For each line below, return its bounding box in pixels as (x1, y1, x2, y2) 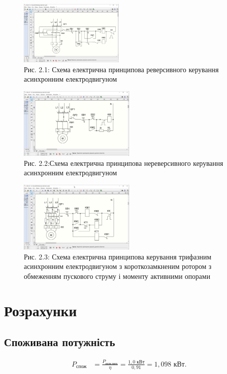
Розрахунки (4, 300, 77, 320)
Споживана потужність (4, 334, 115, 350)
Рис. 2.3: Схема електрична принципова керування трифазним (24, 251, 212, 261)
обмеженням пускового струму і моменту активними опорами (24, 270, 211, 281)
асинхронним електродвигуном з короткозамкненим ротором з (24, 261, 212, 271)
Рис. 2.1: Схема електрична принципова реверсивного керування (24, 64, 219, 74)
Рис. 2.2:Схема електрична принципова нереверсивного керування (24, 157, 224, 168)
